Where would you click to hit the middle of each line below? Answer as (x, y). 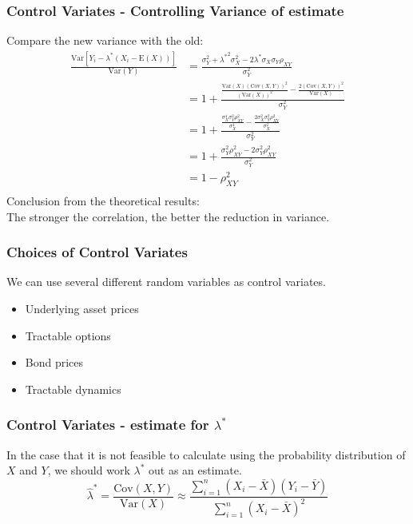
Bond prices (54, 362)
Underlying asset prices (82, 308)
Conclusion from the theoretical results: (103, 200)
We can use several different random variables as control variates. (166, 282)
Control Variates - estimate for (108, 425)
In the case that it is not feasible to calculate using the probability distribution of (206, 454)
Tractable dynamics (73, 389)
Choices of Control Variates (97, 252)
